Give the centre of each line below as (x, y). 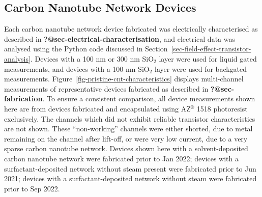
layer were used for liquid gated (208, 58)
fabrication (23, 99)
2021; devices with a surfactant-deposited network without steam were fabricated (130, 178)
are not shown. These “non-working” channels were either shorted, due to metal (128, 129)
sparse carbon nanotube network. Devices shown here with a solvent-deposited (126, 148)
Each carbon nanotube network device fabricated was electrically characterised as (131, 29)
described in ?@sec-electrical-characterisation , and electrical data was (120, 38)
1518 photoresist (222, 108)
